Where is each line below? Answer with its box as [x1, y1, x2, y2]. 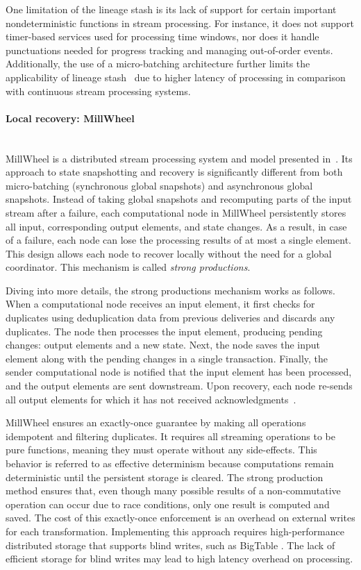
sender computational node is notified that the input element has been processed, [6, 364, 352, 379]
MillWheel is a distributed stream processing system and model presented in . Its [6, 151, 353, 165]
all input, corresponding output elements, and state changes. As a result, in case [6, 219, 347, 233]
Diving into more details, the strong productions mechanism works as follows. [6, 283, 335, 297]
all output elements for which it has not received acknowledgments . [6, 392, 296, 406]
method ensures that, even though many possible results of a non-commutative [6, 483, 341, 498]
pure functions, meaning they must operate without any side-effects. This [6, 442, 317, 457]
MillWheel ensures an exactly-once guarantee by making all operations [6, 415, 306, 430]
